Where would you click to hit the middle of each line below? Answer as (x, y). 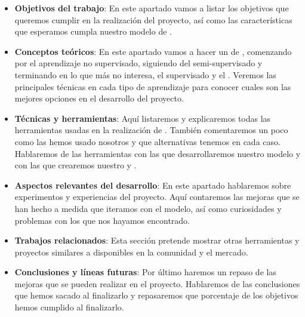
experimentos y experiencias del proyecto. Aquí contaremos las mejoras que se (157, 197)
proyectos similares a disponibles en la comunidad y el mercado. (131, 252)
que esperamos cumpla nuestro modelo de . (93, 31)
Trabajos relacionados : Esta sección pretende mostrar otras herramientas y (157, 240)
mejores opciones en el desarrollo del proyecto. (99, 98)
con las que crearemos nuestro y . (76, 165)
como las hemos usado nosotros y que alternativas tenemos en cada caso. (147, 141)
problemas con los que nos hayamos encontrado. (102, 220)
